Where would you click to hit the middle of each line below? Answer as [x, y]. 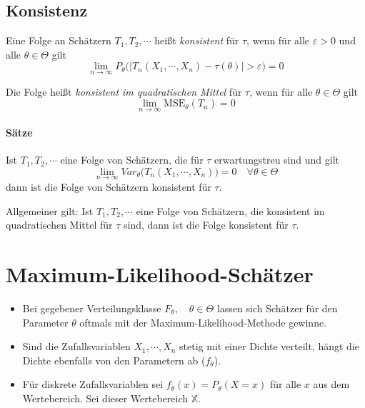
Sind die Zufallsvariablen [76, 346]
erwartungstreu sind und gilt [277, 160]
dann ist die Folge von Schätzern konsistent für [109, 187]
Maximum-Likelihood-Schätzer [160, 274]
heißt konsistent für [197, 40]
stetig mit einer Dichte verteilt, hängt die [270, 346]
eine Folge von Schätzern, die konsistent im [230, 210]
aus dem [331, 384]
